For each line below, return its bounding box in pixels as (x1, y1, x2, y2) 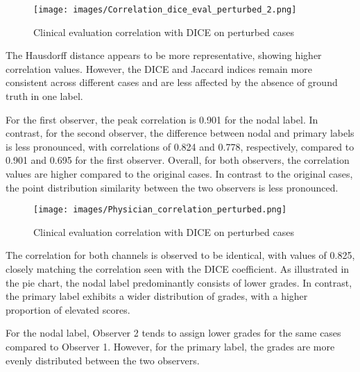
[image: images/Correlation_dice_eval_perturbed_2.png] (33, 5, 297, 15)
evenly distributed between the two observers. (6, 353, 200, 367)
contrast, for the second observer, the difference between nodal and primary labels (6, 126, 354, 140)
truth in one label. (6, 89, 83, 103)
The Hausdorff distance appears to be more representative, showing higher (6, 48, 322, 62)
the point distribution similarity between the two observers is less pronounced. (6, 180, 338, 194)
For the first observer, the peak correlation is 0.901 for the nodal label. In (6, 112, 318, 126)
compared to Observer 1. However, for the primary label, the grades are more (6, 339, 335, 353)
